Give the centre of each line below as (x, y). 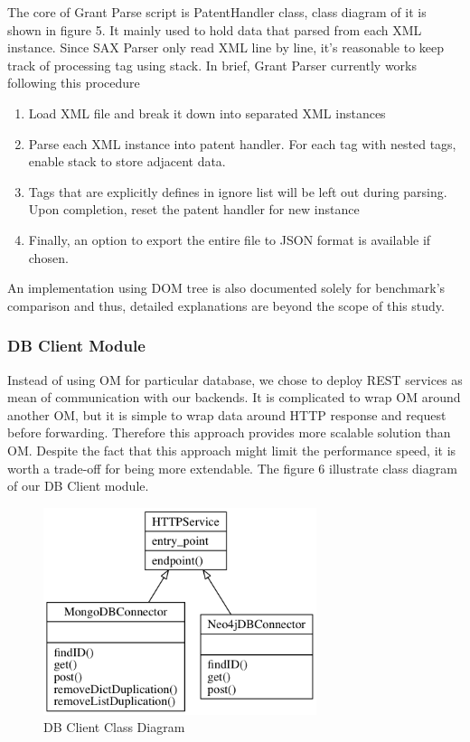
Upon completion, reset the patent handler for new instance (194, 209)
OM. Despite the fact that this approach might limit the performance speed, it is (232, 450)
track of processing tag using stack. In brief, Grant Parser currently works (212, 65)
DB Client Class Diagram (114, 727)
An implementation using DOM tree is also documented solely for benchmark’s (226, 288)
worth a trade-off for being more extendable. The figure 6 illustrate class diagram (232, 468)
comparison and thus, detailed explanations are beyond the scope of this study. (226, 305)
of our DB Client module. (78, 486)
